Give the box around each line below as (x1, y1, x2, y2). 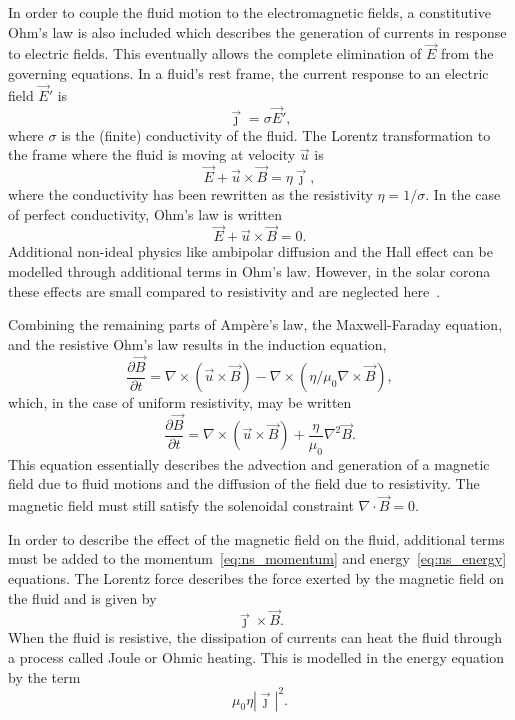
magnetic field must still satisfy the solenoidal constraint (8, 495, 354, 516)
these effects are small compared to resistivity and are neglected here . (8, 280, 441, 301)
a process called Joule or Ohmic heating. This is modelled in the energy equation (8, 646, 505, 667)
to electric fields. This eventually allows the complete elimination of (8, 43, 422, 64)
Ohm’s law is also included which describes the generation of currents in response (8, 21, 507, 42)
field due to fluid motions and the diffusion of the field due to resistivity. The (8, 473, 480, 494)
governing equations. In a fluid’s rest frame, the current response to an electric (8, 63, 489, 83)
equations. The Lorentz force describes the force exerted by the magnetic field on (8, 567, 505, 588)
